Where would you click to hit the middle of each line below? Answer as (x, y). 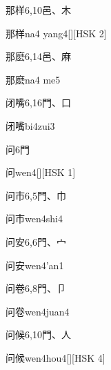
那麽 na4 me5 (33, 79)
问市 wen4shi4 (34, 218)
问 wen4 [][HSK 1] (41, 172)
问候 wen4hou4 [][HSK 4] (55, 357)
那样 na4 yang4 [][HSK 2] (56, 33)
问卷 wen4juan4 (38, 311)
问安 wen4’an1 (35, 265)
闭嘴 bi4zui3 (30, 125)
